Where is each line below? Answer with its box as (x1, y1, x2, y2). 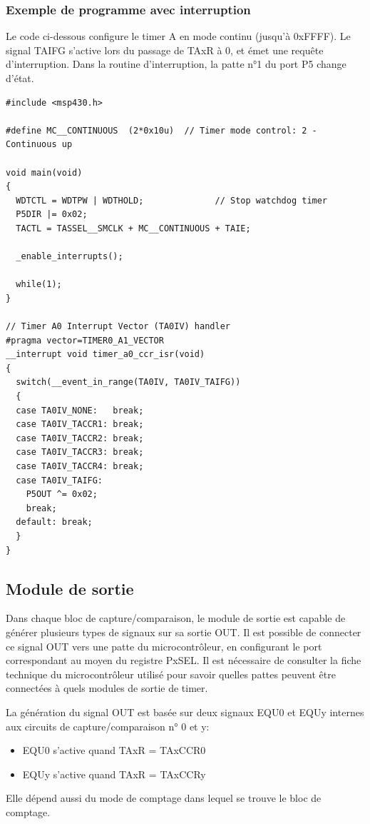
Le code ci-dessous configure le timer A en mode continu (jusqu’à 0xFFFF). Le (6, 29, 351, 44)
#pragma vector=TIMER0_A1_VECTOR (6, 335, 164, 346)
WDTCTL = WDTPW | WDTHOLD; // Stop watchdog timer (16, 195, 328, 206)
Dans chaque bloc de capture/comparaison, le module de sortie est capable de (6, 611, 346, 625)
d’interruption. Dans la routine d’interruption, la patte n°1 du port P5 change (6, 56, 346, 71)
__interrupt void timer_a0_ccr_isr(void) (6, 349, 205, 360)
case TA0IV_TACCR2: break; (16, 433, 144, 443)
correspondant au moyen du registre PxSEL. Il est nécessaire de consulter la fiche (6, 653, 361, 668)
